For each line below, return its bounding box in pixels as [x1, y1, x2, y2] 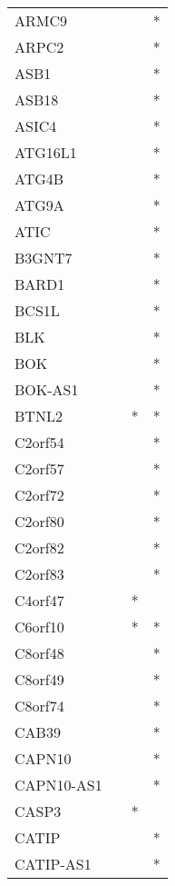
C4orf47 [15, 590, 64, 611]
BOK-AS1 [15, 379, 79, 400]
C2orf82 [15, 537, 64, 558]
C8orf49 [15, 669, 64, 690]
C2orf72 [15, 484, 64, 505]
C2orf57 [15, 458, 64, 479]
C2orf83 [15, 563, 64, 584]
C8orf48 [15, 642, 64, 663]
